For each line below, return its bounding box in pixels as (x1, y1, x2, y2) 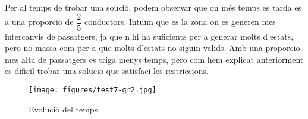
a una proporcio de (5, 15, 74, 28)
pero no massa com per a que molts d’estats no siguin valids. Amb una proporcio (5, 41, 300, 54)
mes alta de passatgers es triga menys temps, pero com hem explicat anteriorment (5, 53, 304, 65)
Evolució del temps (29, 102, 98, 115)
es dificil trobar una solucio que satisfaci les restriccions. (5, 65, 209, 77)
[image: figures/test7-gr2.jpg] (29, 86, 156, 95)
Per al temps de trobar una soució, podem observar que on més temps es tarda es (5, 1, 302, 13)
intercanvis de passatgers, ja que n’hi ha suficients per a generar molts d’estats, (5, 30, 294, 42)
